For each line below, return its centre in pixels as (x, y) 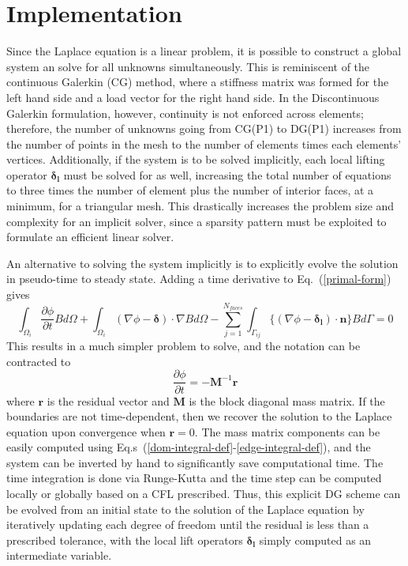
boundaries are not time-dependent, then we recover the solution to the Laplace (199, 416)
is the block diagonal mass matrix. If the (287, 400)
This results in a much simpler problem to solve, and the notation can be (183, 346)
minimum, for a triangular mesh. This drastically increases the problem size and (200, 206)
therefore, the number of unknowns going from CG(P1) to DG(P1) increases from (204, 128)
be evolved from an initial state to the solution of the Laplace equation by (185, 509)
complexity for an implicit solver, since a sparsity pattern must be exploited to (197, 221)
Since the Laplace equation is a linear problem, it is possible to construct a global (204, 51)
